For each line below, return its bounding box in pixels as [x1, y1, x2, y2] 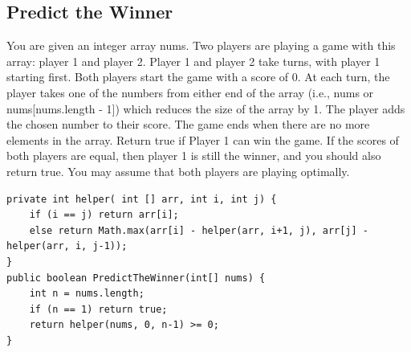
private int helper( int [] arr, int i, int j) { [6, 193, 277, 205]
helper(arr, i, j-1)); [6, 240, 128, 252]
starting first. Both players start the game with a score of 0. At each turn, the [6, 68, 390, 85]
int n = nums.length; [29, 288, 144, 300]
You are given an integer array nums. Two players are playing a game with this [6, 37, 396, 54]
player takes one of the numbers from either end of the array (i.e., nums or [6, 84, 374, 100]
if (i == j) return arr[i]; [29, 209, 179, 221]
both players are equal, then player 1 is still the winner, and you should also [6, 147, 381, 164]
